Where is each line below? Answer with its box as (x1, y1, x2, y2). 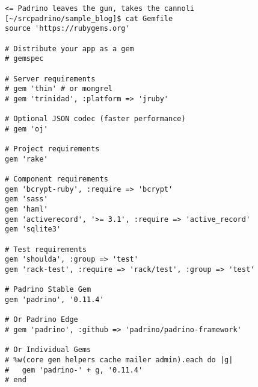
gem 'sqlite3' (5, 225, 61, 234)
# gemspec (5, 54, 44, 63)
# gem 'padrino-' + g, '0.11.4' (5, 365, 143, 374)
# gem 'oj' (5, 124, 48, 133)
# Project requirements (5, 145, 100, 154)
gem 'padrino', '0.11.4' (5, 295, 104, 304)
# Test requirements (5, 245, 87, 254)
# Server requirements (5, 74, 96, 83)
